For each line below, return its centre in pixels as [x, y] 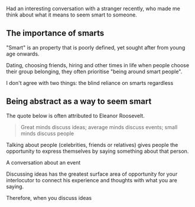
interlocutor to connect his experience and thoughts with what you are [92, 180]
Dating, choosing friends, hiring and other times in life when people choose [98, 65]
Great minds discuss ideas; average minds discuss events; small [99, 127]
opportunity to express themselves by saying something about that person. [97, 151]
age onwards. [23, 54]
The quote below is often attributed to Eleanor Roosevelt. [75, 116]
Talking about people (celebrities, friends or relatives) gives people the [92, 144]
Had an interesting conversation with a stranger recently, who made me [93, 9]
